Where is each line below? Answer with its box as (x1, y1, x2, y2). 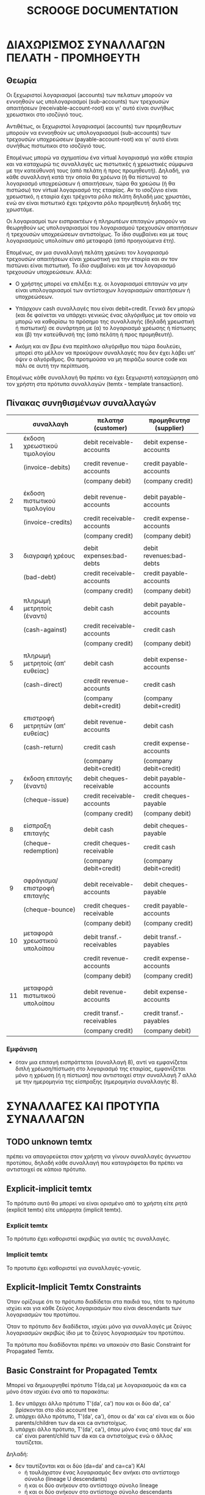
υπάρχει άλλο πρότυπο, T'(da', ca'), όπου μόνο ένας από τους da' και (15, 1425, 192, 1433)
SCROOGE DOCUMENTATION (26, 4, 179, 18)
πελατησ (97, 416, 124, 425)
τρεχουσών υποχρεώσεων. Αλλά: (6, 268, 92, 275)
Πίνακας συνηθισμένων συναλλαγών (6, 398, 157, 409)
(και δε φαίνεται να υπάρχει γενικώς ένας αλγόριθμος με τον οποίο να (15, 312, 196, 318)
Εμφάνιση (6, 1044, 38, 1053)
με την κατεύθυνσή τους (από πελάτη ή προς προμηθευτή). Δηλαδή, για (6, 167, 190, 174)
